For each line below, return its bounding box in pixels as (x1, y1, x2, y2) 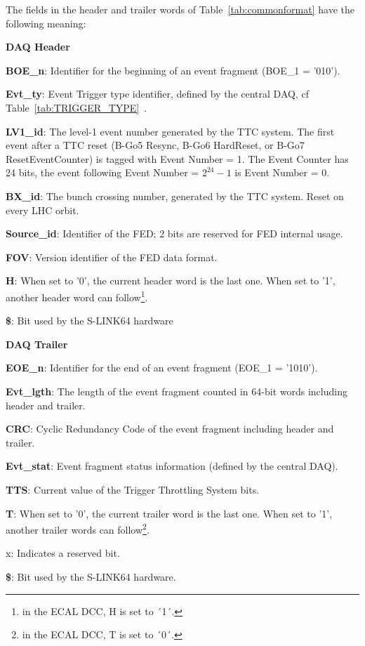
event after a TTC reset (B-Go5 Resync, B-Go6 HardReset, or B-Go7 (6, 138, 305, 152)
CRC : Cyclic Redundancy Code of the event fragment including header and (6, 421, 334, 436)
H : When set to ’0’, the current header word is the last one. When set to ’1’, (6, 273, 336, 288)
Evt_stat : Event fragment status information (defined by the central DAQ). (6, 459, 338, 473)
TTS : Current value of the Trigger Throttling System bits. (6, 482, 260, 496)
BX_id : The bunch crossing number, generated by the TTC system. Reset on (6, 188, 344, 203)
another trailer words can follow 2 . (6, 520, 150, 536)
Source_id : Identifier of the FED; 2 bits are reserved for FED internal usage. (6, 226, 343, 241)
